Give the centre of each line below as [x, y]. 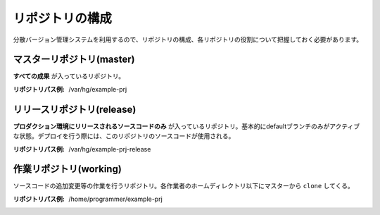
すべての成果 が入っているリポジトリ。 [69, 76]
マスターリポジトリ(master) [74, 60]
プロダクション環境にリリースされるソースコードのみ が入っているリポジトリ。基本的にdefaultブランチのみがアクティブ [186, 126]
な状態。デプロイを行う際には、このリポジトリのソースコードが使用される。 [124, 136]
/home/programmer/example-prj [116, 199]
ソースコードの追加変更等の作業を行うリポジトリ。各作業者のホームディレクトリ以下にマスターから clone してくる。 [184, 186]
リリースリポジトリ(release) [75, 109]
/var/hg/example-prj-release [110, 149]
